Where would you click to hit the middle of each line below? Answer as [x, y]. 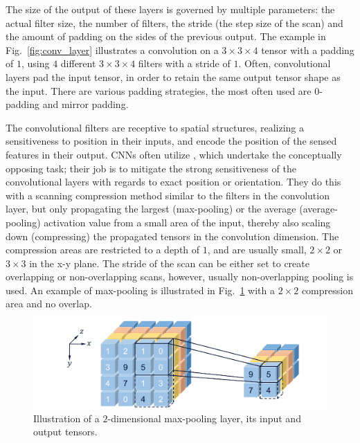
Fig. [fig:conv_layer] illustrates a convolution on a [112, 49]
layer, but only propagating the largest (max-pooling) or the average [151, 209]
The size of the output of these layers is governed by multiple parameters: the [170, 9]
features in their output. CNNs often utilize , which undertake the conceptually [174, 154]
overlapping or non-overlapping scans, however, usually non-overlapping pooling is [180, 277]
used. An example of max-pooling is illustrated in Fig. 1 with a [140, 290]
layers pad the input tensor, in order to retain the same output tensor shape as [173, 76]
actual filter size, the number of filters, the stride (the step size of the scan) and [174, 22]
